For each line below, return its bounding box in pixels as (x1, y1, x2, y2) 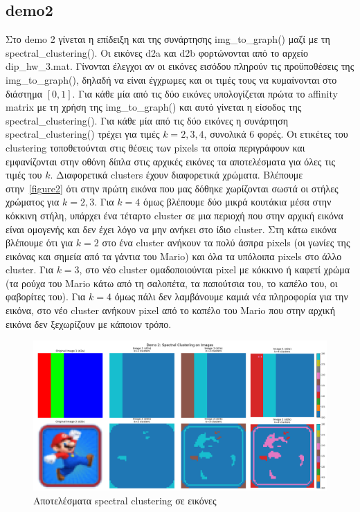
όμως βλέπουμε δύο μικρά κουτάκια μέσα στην (143, 194, 332, 209)
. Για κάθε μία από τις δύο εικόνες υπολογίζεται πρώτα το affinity (72, 86, 338, 100)
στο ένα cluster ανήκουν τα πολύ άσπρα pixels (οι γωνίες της (102, 235, 350, 250)
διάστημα (6, 86, 43, 100)
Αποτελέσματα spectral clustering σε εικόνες (33, 493, 217, 507)
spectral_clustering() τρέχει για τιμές (6, 127, 160, 141)
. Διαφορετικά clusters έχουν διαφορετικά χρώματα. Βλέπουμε (50, 167, 303, 182)
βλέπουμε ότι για (6, 235, 73, 250)
